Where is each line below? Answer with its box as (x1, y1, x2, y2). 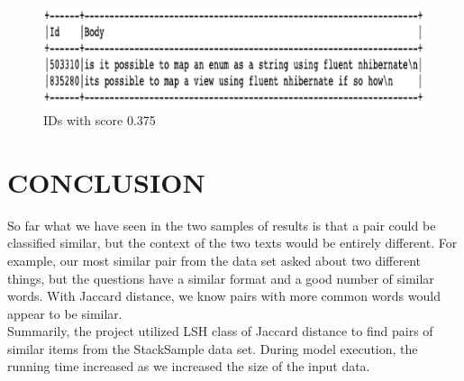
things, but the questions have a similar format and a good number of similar (7, 268, 434, 287)
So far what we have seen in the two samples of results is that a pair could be (7, 215, 436, 234)
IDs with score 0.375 (43, 111, 156, 130)
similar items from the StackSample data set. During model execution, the (7, 339, 418, 358)
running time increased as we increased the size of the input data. (7, 357, 370, 376)
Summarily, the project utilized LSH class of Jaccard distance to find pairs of (7, 322, 433, 340)
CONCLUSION (7, 163, 205, 200)
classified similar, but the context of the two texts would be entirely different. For (7, 233, 458, 252)
